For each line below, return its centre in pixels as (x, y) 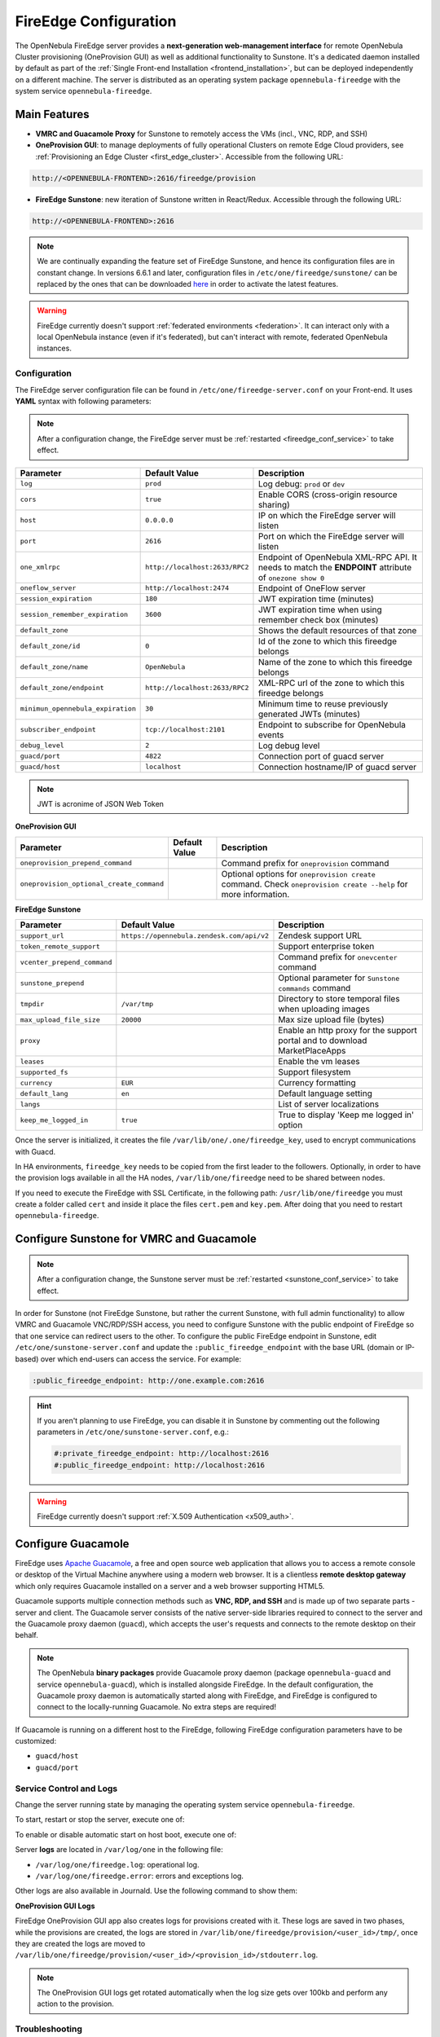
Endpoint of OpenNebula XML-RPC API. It (337, 557)
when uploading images (324, 1009)
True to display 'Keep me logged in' (346, 1115)
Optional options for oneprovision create (299, 873)
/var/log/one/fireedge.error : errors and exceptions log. (140, 1876)
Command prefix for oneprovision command (305, 863)
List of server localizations (328, 1104)
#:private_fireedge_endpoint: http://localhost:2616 (162, 1454)
